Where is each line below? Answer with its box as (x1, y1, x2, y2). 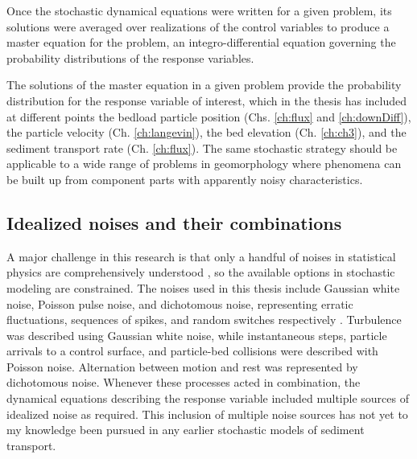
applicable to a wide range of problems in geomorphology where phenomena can (6, 155, 402, 172)
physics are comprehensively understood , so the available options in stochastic (6, 264, 395, 281)
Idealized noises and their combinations (6, 210, 342, 235)
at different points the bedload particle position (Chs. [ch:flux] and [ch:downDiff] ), (6, 108, 411, 125)
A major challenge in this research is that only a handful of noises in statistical (6, 248, 396, 264)
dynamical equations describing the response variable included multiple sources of (6, 390, 409, 407)
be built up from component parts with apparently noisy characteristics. (6, 170, 363, 187)
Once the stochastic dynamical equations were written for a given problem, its (6, 2, 392, 18)
